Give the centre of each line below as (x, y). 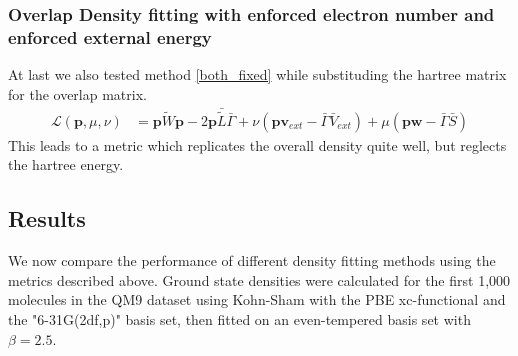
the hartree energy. (66, 164)
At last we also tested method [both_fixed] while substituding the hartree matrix (257, 74)
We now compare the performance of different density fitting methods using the (252, 260)
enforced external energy (110, 36)
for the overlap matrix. (77, 93)
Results (47, 218)
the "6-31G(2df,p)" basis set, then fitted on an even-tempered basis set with (239, 318)
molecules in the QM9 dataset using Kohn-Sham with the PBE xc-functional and (257, 299)
